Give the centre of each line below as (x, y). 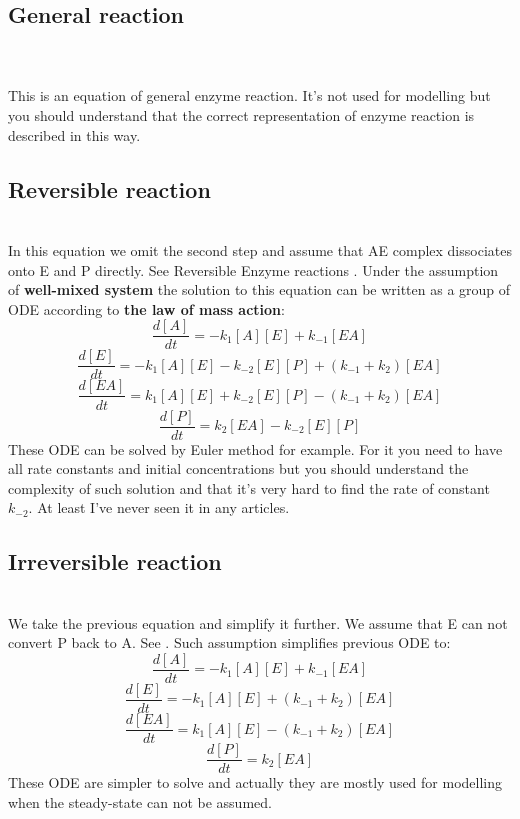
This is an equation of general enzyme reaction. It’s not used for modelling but (249, 95)
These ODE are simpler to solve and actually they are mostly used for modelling (255, 782)
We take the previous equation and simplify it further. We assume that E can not (258, 622)
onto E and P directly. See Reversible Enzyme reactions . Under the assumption (253, 269)
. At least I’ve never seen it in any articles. (159, 507)
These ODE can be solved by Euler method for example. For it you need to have (255, 448)
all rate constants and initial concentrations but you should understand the (238, 468)
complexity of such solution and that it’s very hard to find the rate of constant (249, 487)
